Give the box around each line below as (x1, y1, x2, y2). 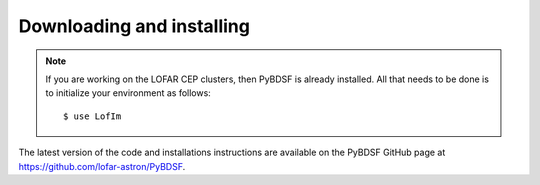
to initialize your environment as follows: (45, 87, 212, 99)
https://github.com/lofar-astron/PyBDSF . (18, 160, 186, 172)
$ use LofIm (63, 110, 122, 122)
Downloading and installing (18, 15, 250, 37)
